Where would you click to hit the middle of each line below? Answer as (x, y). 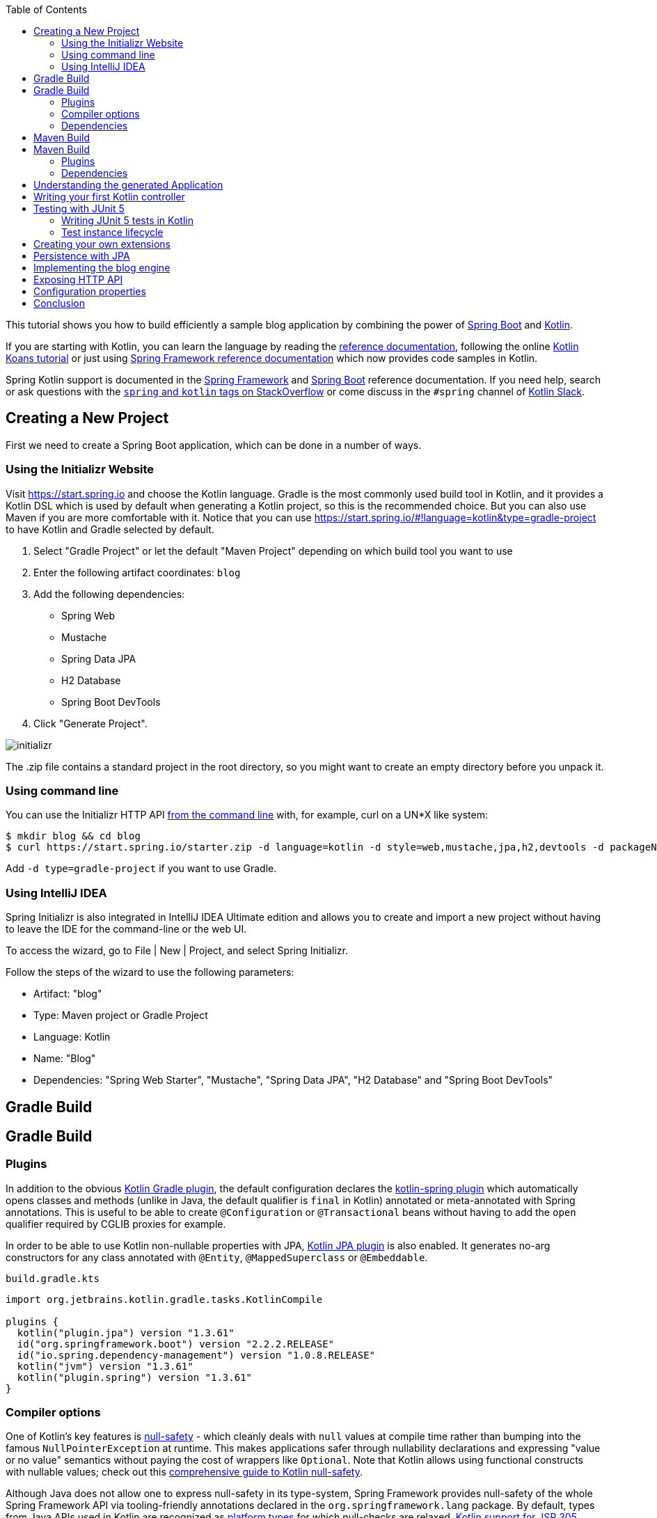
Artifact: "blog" (68, 994)
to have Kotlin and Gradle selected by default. (110, 529)
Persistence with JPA (82, 256)
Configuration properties (90, 291)
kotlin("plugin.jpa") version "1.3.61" (126, 1333)
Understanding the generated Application (128, 185)
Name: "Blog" (65, 1059)
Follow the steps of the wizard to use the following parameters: (150, 972)
